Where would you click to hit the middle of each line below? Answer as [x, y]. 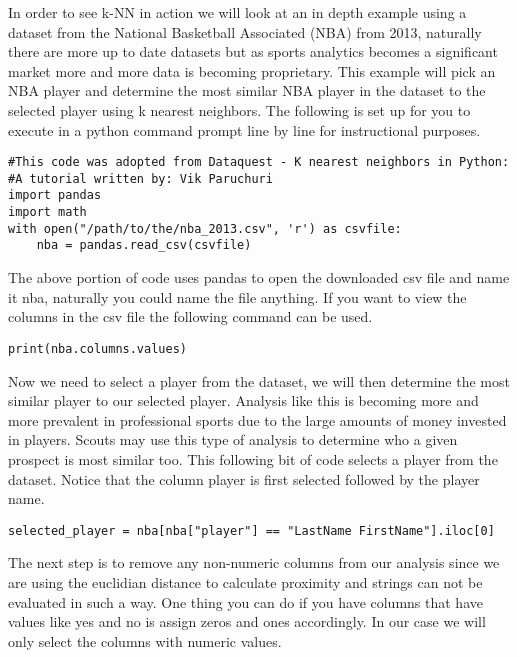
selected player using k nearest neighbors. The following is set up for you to [239, 109]
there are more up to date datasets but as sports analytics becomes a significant [253, 51]
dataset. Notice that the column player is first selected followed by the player [244, 478]
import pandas [55, 195]
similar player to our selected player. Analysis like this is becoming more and [243, 400]
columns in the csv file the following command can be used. [190, 316]
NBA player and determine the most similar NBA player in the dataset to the [247, 90]
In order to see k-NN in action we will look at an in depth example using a [237, 12]
